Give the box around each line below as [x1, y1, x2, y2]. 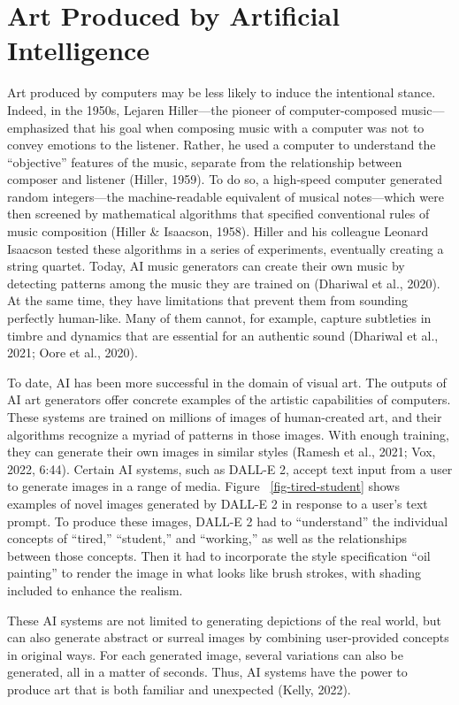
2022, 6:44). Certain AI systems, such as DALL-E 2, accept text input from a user [7, 459, 453, 478]
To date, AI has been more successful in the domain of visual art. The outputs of [7, 372, 447, 391]
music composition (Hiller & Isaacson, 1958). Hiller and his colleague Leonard [7, 222, 429, 241]
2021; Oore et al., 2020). [7, 343, 138, 362]
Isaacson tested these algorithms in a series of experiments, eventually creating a [7, 239, 444, 257]
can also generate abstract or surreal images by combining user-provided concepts [7, 628, 449, 647]
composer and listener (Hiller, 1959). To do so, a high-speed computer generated [7, 170, 443, 188]
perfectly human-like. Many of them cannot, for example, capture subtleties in [7, 309, 432, 327]
